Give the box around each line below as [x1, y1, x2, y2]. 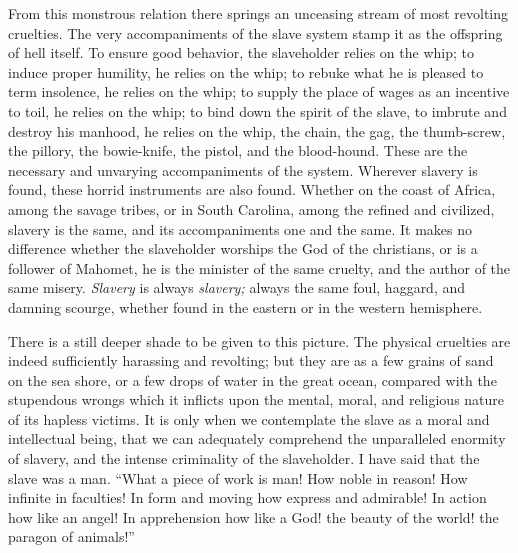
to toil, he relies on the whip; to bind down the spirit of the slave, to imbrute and [8, 100, 507, 121]
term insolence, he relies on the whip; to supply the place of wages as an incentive [8, 81, 510, 102]
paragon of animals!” [8, 526, 135, 547]
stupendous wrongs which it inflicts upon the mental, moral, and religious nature [8, 389, 505, 410]
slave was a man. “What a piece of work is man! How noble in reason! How [8, 467, 468, 488]
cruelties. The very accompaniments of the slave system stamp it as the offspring [8, 22, 503, 43]
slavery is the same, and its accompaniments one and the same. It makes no [8, 218, 473, 239]
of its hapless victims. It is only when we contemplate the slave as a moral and [8, 408, 490, 429]
